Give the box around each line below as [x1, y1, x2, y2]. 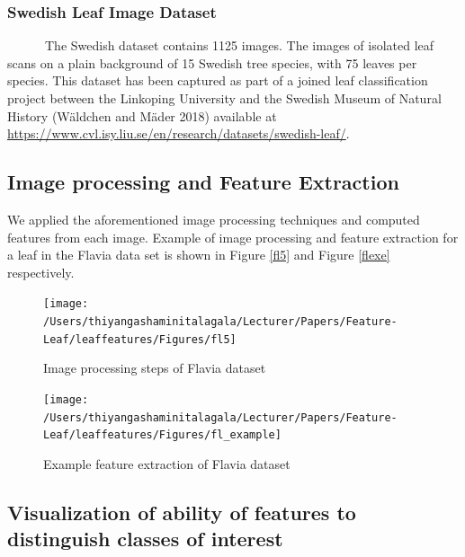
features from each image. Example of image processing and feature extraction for [7, 227, 459, 246]
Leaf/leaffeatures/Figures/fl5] [43, 332, 237, 346]
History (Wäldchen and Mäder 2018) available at [7, 106, 277, 125]
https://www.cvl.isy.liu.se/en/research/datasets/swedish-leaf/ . [7, 124, 350, 143]
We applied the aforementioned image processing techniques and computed [7, 209, 420, 228]
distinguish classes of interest [7, 525, 283, 553]
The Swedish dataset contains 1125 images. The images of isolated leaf [44, 36, 434, 55]
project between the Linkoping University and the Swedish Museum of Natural [7, 89, 442, 107]
